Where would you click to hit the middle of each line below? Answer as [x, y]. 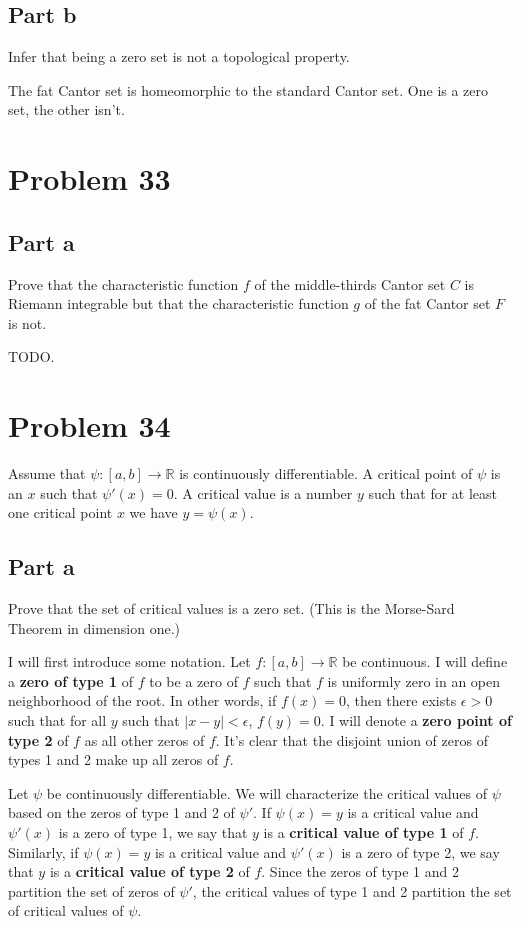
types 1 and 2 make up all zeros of [113, 759]
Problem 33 [89, 178]
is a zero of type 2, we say [420, 851]
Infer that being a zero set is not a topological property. [179, 56]
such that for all [57, 720]
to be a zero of [193, 680]
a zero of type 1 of [71, 680]
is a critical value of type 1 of [363, 831]
